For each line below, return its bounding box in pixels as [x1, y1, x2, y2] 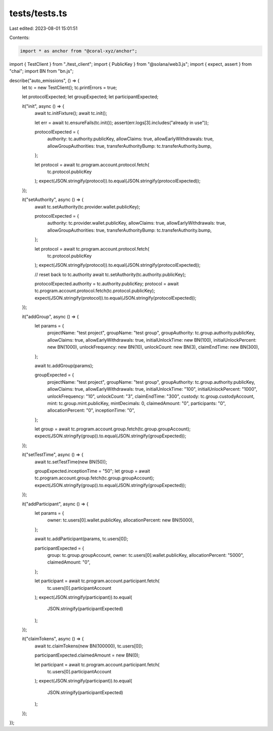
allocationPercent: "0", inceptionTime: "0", [47, 408, 135, 414]
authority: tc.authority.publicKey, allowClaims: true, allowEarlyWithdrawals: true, [47, 136, 214, 142]
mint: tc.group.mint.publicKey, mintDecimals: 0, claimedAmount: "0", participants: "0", [47, 400, 226, 406]
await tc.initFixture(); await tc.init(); [34, 110, 107, 116]
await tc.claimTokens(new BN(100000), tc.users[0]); [34, 643, 144, 649]
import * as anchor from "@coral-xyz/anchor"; [20, 48, 138, 54]
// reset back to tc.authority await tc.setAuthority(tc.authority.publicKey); [34, 271, 187, 277]
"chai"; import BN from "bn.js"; [9, 68, 74, 74]
